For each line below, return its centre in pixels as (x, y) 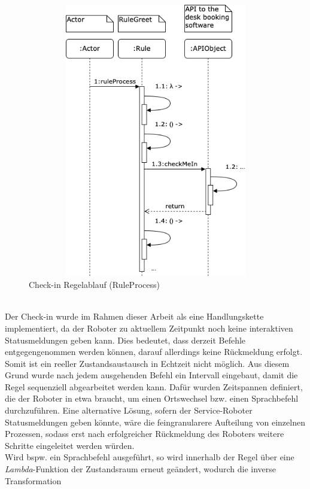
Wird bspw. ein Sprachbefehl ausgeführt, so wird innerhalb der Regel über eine (150, 457)
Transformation (33, 480)
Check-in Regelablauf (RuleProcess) (94, 285)
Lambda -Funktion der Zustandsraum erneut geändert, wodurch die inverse (141, 469)
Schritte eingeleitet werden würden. (70, 445)
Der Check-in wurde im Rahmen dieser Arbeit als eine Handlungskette (134, 316)
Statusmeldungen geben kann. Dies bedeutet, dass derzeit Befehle (125, 340)
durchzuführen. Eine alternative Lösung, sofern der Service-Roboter (129, 410)
